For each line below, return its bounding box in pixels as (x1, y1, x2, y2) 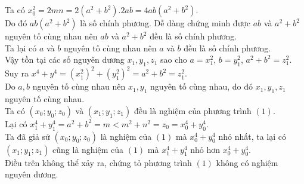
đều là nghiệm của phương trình (134, 104, 252, 116)
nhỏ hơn (190, 143, 221, 155)
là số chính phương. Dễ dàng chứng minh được (80, 17, 251, 29)
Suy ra (5, 67, 29, 79)
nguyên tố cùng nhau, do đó (150, 80, 253, 93)
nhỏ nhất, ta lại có (218, 130, 286, 142)
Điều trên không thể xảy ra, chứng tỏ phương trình (5, 156, 192, 168)
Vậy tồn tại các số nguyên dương (5, 53, 125, 66)
